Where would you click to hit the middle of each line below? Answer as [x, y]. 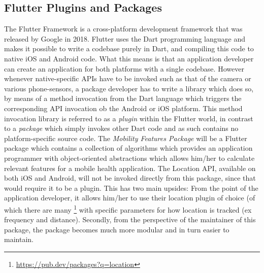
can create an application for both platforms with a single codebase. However [124, 68]
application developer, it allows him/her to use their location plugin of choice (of [130, 198]
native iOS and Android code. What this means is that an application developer [129, 58]
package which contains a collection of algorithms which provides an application [128, 148]
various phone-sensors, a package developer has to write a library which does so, [129, 88]
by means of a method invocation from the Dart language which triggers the [123, 98]
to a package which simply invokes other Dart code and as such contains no [121, 128]
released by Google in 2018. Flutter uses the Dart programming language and [125, 38]
